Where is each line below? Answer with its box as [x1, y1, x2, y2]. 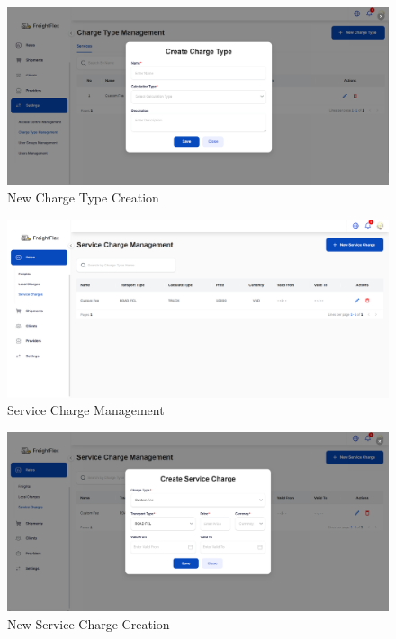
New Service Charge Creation [7, 614, 170, 633]
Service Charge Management [7, 400, 165, 419]
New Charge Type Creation [7, 188, 159, 207]
